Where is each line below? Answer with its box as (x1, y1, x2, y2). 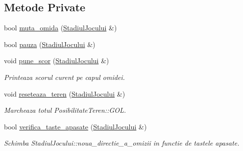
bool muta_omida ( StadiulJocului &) (4, 23, 117, 33)
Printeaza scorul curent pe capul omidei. (4, 72, 125, 82)
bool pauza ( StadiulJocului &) (4, 39, 95, 49)
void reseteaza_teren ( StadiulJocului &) (4, 88, 125, 99)
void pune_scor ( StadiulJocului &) (4, 55, 109, 66)
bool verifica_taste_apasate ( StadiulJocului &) (4, 121, 147, 131)
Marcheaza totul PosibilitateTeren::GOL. (4, 105, 126, 115)
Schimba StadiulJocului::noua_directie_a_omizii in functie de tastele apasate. (4, 138, 240, 148)
